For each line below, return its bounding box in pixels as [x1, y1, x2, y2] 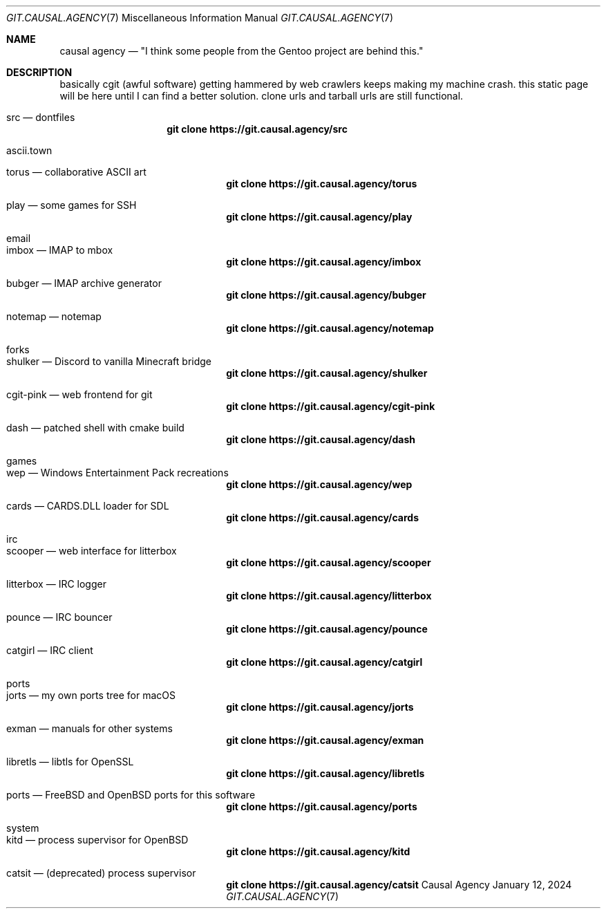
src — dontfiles [6, 111, 75, 123]
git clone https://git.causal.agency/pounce [226, 623, 428, 635]
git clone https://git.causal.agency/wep [226, 478, 413, 490]
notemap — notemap [6, 310, 102, 322]
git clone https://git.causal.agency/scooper [226, 557, 431, 568]
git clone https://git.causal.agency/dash [226, 433, 415, 445]
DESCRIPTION [6, 66, 73, 78]
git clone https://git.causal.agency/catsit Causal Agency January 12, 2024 [226, 879, 572, 890]
